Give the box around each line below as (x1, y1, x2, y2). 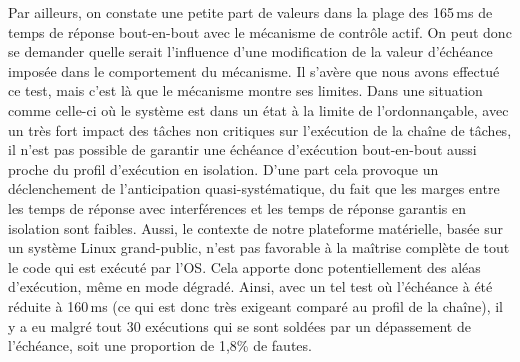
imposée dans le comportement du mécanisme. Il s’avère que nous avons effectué (8, 60, 500, 81)
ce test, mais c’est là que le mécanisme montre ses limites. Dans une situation (8, 80, 483, 101)
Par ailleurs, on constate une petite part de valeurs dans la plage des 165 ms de (8, 2, 493, 22)
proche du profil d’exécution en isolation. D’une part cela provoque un (8, 158, 439, 179)
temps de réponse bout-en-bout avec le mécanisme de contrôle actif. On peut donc (8, 21, 512, 42)
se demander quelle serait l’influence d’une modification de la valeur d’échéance (8, 41, 493, 62)
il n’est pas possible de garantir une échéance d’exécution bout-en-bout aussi (8, 139, 477, 160)
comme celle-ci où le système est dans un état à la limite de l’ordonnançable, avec (8, 99, 509, 120)
